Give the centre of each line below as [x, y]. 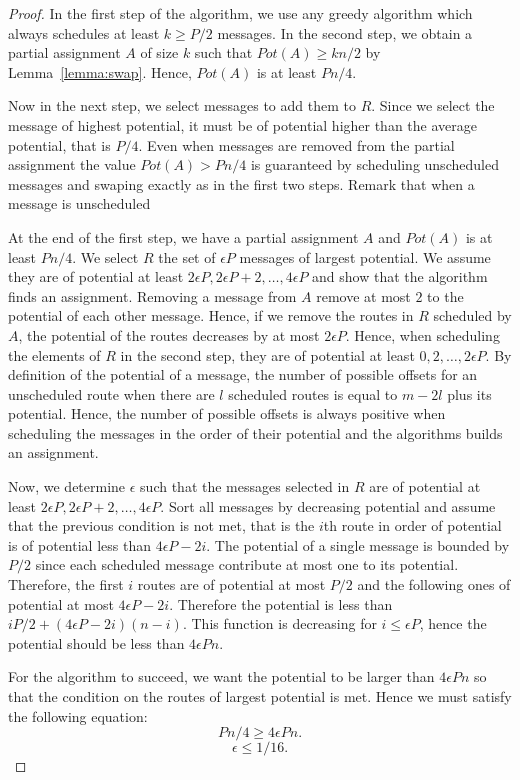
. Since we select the [433, 105]
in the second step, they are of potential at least [267, 354]
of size [159, 52]
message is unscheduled [79, 203]
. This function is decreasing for [279, 623]
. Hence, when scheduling [422, 334]
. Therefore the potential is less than [281, 603]
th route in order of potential [412, 525]
